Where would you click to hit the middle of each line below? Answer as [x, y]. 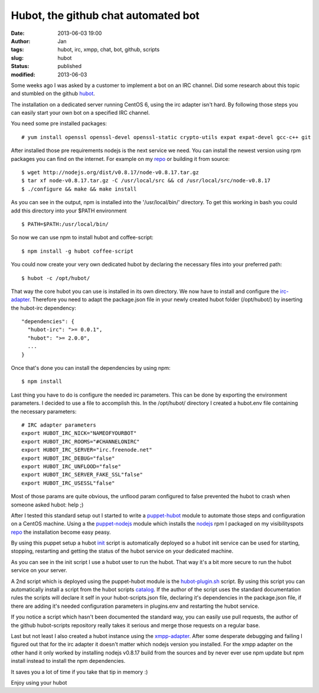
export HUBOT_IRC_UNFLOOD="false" [71, 466]
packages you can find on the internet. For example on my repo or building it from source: [120, 159]
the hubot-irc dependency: [43, 308]
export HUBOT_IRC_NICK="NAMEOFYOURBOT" [79, 433]
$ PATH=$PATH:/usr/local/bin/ [65, 224]
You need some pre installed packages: [59, 124]
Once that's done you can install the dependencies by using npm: [91, 368]
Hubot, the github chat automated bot [105, 15]
